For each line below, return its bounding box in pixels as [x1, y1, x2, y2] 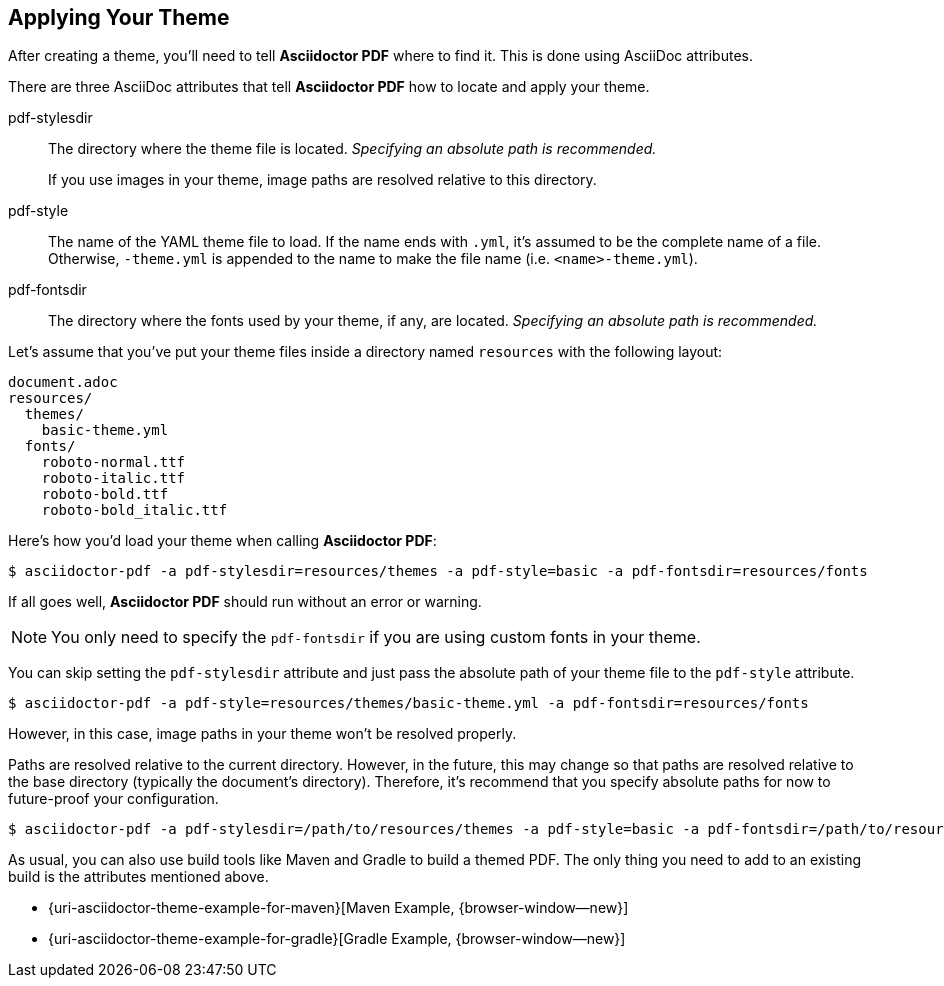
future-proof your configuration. [8, 790, 219, 808]
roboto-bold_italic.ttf [41, 502, 228, 519]
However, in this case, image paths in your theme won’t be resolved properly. [8, 725, 517, 743]
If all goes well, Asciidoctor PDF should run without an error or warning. [8, 593, 482, 611]
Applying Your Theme [8, 5, 230, 30]
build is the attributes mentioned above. [8, 868, 269, 886]
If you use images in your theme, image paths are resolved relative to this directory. [48, 171, 597, 189]
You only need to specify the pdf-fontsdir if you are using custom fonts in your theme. [51, 627, 701, 648]
